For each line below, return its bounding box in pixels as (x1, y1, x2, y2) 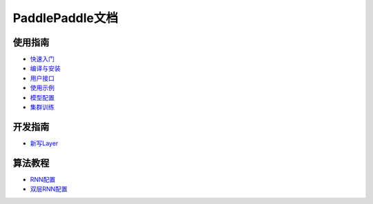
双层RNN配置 (30, 185, 68, 193)
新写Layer (30, 139, 59, 147)
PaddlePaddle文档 (12, 10, 119, 25)
